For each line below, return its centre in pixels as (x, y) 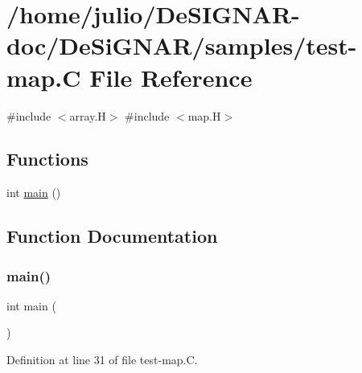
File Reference (171, 77)
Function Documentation (112, 236)
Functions (47, 159)
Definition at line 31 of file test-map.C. (102, 360)
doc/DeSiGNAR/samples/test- (182, 45)
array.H (88, 115)
